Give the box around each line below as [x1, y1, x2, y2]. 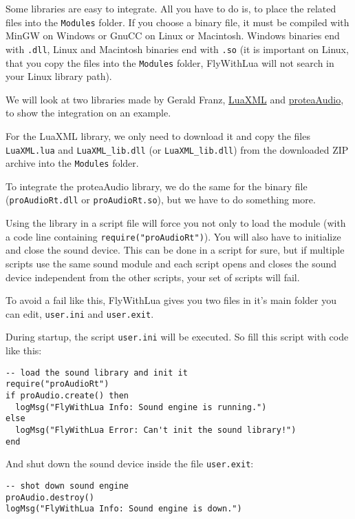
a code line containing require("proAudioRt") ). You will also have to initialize [6, 229, 341, 243]
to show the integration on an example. [6, 105, 171, 120]
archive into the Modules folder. [6, 156, 139, 170]
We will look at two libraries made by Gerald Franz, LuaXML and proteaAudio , [6, 92, 344, 106]
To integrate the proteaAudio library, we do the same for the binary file [6, 179, 308, 193]
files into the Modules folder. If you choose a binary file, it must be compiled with [6, 14, 349, 29]
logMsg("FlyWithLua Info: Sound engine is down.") [6, 504, 242, 514]
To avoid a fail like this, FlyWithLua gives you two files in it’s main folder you [6, 293, 337, 307]
